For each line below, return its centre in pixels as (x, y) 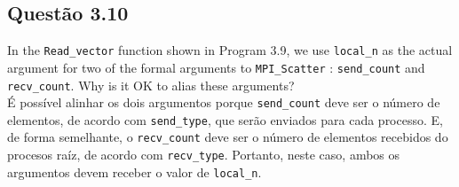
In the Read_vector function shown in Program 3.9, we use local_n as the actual (230, 50)
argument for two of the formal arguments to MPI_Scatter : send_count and (216, 67)
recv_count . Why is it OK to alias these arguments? (151, 85)
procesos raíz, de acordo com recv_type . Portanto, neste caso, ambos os (204, 155)
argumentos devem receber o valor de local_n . (135, 171)
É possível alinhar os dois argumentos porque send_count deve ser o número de (224, 102)
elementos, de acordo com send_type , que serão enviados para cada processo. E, (225, 119)
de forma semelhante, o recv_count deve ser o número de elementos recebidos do (228, 137)
